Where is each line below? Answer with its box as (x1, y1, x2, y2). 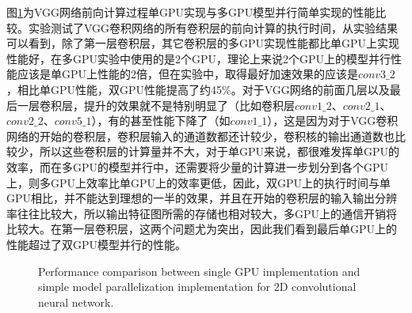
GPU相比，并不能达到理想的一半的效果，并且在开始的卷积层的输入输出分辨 (6, 190, 398, 206)
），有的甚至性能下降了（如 (91, 112, 231, 129)
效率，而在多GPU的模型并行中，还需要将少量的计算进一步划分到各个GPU (6, 158, 389, 175)
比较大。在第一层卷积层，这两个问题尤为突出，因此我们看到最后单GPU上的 (6, 221, 398, 237)
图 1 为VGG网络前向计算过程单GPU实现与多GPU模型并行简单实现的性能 (6, 4, 376, 20)
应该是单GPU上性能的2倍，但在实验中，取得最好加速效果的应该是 (17, 66, 359, 82)
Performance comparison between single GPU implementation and (38, 262, 360, 279)
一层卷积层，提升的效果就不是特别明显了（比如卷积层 (17, 96, 295, 113)
